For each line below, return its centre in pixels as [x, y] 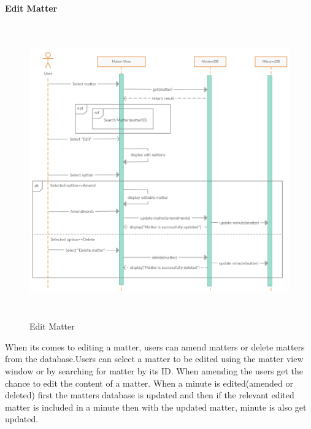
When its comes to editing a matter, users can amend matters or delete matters [155, 346]
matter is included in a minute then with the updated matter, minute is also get [156, 407]
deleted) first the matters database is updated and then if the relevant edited [150, 395]
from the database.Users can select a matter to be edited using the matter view [154, 359]
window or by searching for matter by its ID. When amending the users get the [154, 370]
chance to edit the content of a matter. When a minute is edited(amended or [149, 383]
